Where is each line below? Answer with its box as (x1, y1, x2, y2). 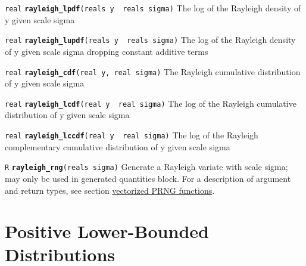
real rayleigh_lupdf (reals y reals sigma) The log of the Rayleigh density (5, 33, 296, 46)
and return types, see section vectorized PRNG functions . (5, 184, 215, 196)
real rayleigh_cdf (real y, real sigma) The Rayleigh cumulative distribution (5, 65, 301, 78)
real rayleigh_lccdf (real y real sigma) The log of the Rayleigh (5, 129, 258, 141)
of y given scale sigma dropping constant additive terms (5, 45, 208, 57)
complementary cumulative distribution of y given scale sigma (5, 140, 230, 153)
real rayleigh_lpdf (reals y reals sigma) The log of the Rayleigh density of (5, 2, 301, 14)
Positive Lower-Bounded (5, 219, 209, 243)
